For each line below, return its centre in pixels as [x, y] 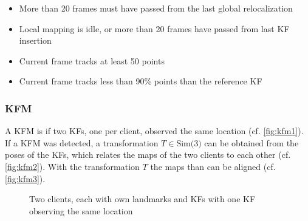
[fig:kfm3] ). [25, 178]
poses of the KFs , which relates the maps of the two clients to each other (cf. [148, 155]
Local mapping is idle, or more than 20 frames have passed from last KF [154, 28]
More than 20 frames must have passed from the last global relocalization [156, 8]
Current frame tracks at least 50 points [92, 60]
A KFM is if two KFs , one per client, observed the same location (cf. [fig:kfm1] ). [154, 131]
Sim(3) [189, 144]
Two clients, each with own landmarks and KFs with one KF [142, 199]
